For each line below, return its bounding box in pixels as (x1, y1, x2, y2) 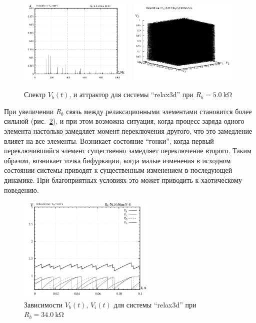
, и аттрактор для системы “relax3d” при (69, 89, 193, 100)
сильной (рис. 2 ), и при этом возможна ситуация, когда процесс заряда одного (4, 116, 244, 126)
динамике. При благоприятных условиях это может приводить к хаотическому (4, 174, 242, 185)
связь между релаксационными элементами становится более (66, 106, 252, 116)
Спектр (24, 89, 45, 100)
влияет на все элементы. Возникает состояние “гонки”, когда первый (4, 135, 214, 146)
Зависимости (24, 299, 63, 309)
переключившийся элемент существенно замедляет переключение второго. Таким (4, 145, 251, 156)
